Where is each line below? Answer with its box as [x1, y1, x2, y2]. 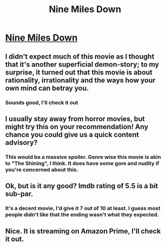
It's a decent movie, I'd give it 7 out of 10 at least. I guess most [5, 205, 160, 212]
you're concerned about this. [5, 166, 78, 173]
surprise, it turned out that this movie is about [5, 68, 153, 76]
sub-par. [5, 190, 33, 198]
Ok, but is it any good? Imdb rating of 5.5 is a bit [5, 182, 158, 190]
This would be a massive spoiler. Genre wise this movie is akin [5, 153, 161, 160]
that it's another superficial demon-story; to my [5, 60, 159, 69]
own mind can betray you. [5, 84, 89, 92]
